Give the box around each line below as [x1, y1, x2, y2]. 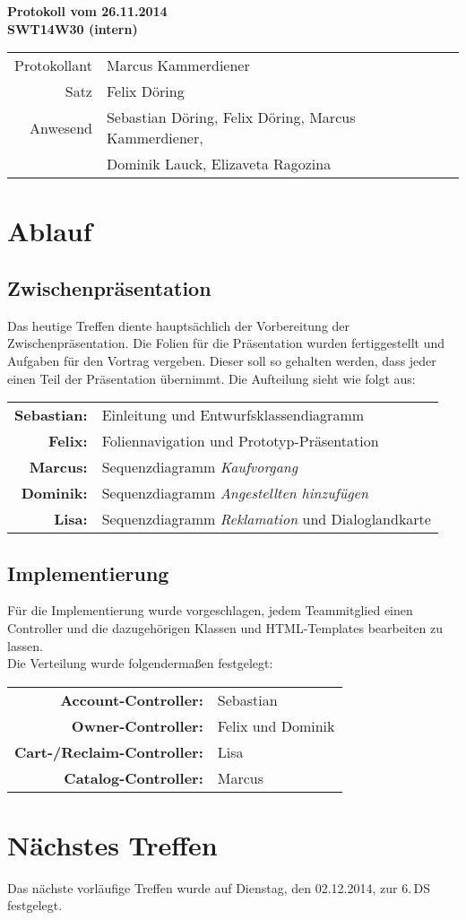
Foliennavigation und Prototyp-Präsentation [101, 430, 379, 452]
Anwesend [30, 117, 92, 138]
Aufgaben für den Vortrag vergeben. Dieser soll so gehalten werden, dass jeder [7, 351, 436, 369]
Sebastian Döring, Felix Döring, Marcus [106, 107, 356, 128]
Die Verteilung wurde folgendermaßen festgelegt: [7, 654, 273, 673]
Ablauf [7, 213, 92, 249]
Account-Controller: [60, 689, 203, 710]
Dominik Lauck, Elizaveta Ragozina [106, 153, 332, 175]
